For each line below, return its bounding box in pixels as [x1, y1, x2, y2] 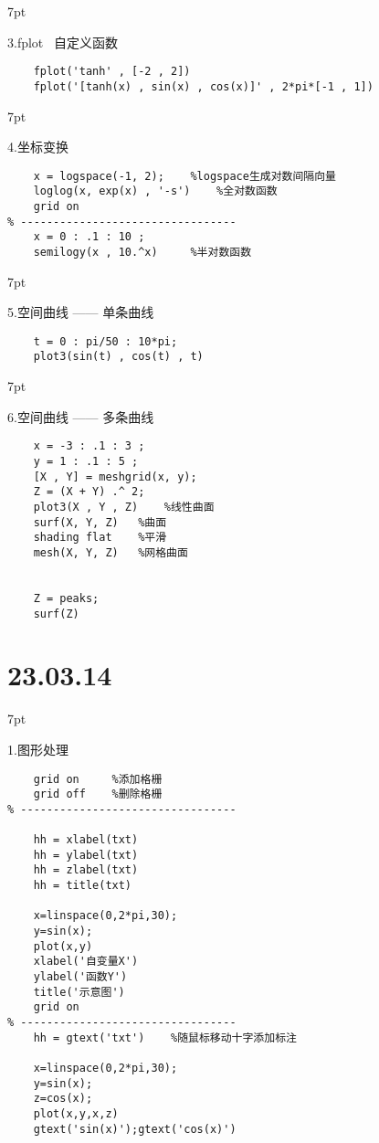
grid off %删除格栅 [33, 788, 163, 801]
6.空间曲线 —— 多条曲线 [7, 407, 154, 426]
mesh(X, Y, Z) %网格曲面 [33, 545, 188, 559]
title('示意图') [33, 985, 125, 999]
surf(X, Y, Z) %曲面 [33, 515, 167, 529]
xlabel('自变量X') [33, 955, 139, 968]
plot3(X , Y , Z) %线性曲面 [33, 500, 215, 513]
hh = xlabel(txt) [33, 833, 139, 847]
